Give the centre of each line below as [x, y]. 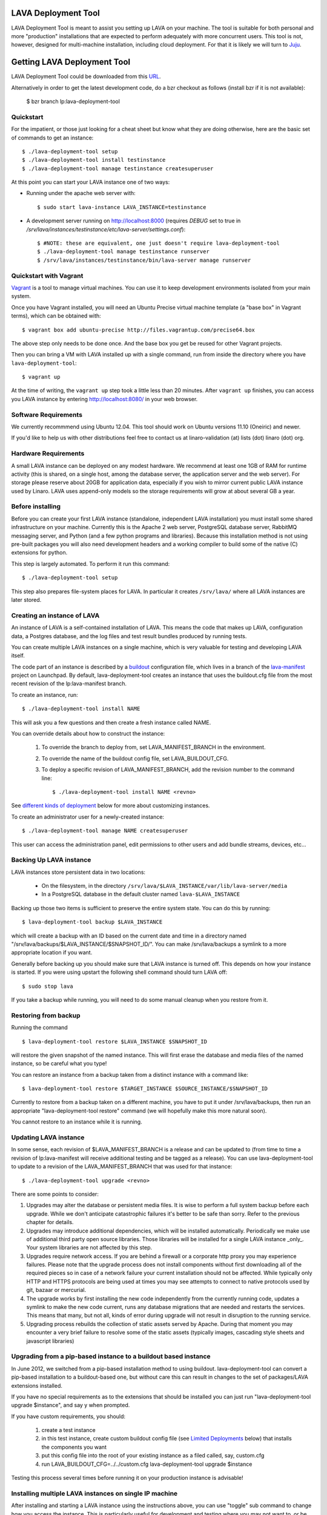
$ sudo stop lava [48, 986]
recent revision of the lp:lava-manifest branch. [69, 684]
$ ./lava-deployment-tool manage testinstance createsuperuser [118, 168]
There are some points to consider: [55, 1194]
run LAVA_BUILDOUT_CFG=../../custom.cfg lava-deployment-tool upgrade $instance [147, 1464]
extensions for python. [39, 553]
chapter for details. [50, 1222]
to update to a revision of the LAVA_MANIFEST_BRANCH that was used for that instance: [122, 1167]
